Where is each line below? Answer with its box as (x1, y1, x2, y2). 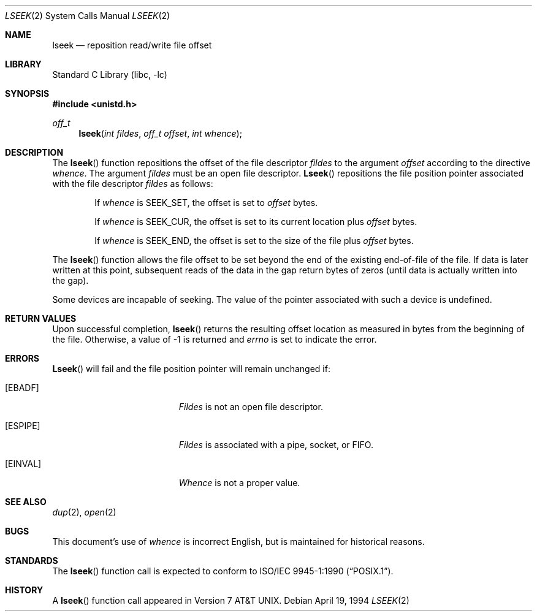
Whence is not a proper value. (178, 477, 300, 488)
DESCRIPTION (5, 147, 64, 158)
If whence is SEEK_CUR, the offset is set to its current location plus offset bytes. (94, 216, 417, 227)
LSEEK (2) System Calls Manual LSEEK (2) (5, 10, 170, 21)
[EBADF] (5, 382, 39, 393)
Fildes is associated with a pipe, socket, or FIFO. (178, 439, 373, 450)
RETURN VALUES (5, 313, 77, 324)
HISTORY (5, 585, 44, 595)
